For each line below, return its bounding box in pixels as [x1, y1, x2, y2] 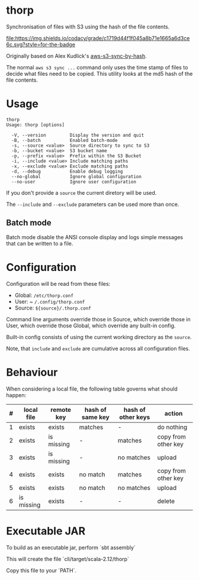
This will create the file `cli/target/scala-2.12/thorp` [6, 555, 129, 562]
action [164, 409, 183, 417]
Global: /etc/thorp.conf [14, 291, 74, 299]
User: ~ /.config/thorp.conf [14, 298, 85, 305]
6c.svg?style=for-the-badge [6, 41, 76, 48]
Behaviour [6, 365, 58, 379]
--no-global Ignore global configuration [11, 173, 142, 179]
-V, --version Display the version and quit [11, 132, 145, 138]
